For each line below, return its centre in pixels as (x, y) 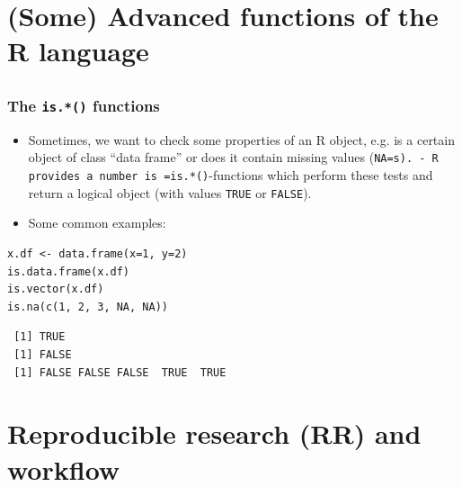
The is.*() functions (84, 105)
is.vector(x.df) (56, 289)
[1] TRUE (40, 337)
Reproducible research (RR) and (214, 433)
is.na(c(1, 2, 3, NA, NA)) (88, 307)
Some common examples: (97, 223)
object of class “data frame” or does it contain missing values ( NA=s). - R (233, 157)
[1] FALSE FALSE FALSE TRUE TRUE (120, 372)
